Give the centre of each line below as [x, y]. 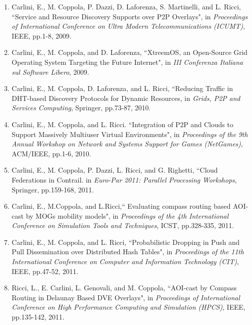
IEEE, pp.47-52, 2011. [45, 271]
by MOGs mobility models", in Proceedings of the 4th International [127, 215]
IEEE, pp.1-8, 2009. [41, 35]
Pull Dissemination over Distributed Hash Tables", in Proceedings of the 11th [128, 252]
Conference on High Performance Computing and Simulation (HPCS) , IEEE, [128, 307]
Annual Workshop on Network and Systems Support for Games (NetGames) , [127, 144]
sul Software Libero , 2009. [50, 71]
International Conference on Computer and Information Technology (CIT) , [125, 261]
